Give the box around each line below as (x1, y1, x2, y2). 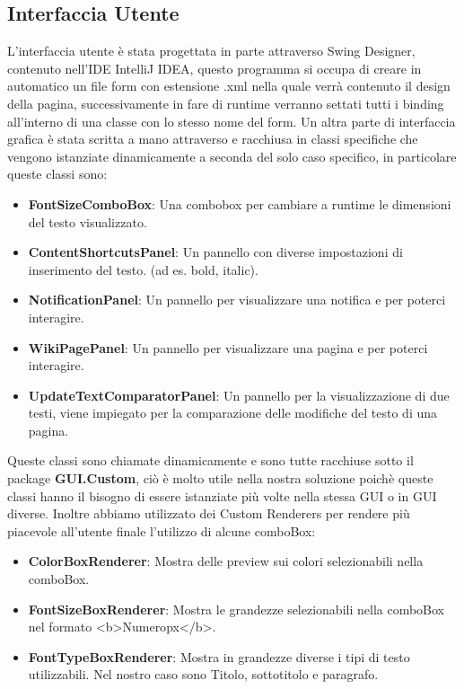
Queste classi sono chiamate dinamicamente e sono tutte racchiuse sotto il (7, 451, 414, 470)
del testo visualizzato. (28, 212, 147, 231)
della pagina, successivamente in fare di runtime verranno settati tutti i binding (7, 93, 444, 112)
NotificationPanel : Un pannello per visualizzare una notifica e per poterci (28, 290, 446, 309)
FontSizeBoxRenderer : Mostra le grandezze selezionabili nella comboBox (28, 599, 445, 618)
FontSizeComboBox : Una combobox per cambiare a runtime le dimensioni (28, 194, 451, 213)
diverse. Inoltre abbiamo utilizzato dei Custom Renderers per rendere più (7, 504, 410, 523)
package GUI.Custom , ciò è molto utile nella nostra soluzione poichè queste (7, 469, 433, 488)
